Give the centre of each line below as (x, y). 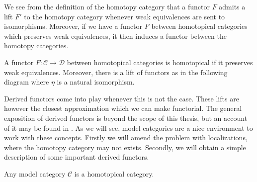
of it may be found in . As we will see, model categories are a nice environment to (128, 128)
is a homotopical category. (114, 173)
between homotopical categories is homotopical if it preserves (160, 62)
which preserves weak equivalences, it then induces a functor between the (115, 36)
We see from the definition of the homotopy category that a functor (107, 6)
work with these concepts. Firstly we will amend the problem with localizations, (126, 137)
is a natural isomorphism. (96, 82)
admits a (232, 6)
